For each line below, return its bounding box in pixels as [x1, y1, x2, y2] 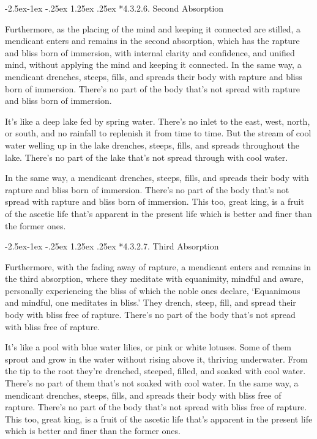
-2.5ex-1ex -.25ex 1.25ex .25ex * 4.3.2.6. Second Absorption [5, 2, 224, 14]
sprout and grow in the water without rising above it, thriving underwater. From [5, 352, 308, 365]
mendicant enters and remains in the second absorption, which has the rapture [5, 34, 300, 47]
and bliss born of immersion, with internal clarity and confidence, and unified [5, 46, 295, 59]
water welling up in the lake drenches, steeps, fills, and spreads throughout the [5, 138, 299, 151]
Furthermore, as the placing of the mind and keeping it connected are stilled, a [5, 22, 301, 35]
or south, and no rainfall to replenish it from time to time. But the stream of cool [5, 127, 311, 139]
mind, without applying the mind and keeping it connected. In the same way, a [5, 58, 302, 71]
